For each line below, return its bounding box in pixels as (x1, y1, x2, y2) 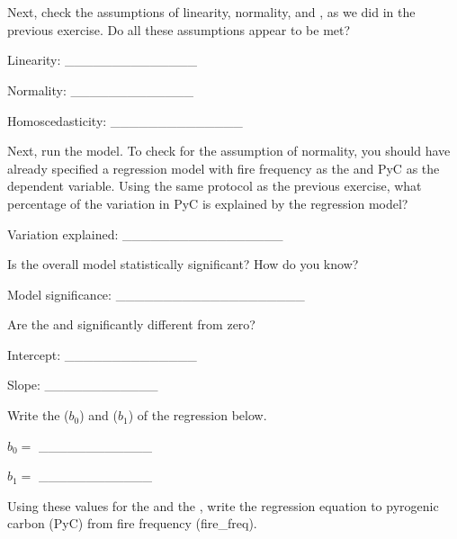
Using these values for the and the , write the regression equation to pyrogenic (7, 496, 439, 515)
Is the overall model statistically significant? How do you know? (7, 255, 359, 274)
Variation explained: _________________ (7, 224, 283, 243)
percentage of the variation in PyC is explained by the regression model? (7, 193, 408, 212)
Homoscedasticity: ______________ (7, 111, 243, 130)
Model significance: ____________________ (7, 284, 305, 303)
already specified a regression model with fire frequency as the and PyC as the (7, 158, 440, 177)
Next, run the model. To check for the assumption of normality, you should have (7, 141, 451, 160)
